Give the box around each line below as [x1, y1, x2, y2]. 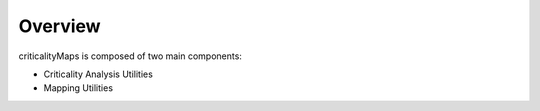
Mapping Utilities [43, 82, 114, 94]
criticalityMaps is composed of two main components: [18, 50, 242, 62]
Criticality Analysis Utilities [43, 68, 154, 80]
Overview [18, 15, 101, 37]
